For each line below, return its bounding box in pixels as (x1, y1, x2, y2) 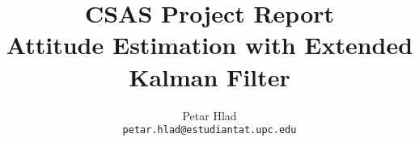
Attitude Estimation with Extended (6, 28, 413, 61)
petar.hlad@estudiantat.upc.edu (122, 124, 297, 136)
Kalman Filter (129, 60, 290, 93)
